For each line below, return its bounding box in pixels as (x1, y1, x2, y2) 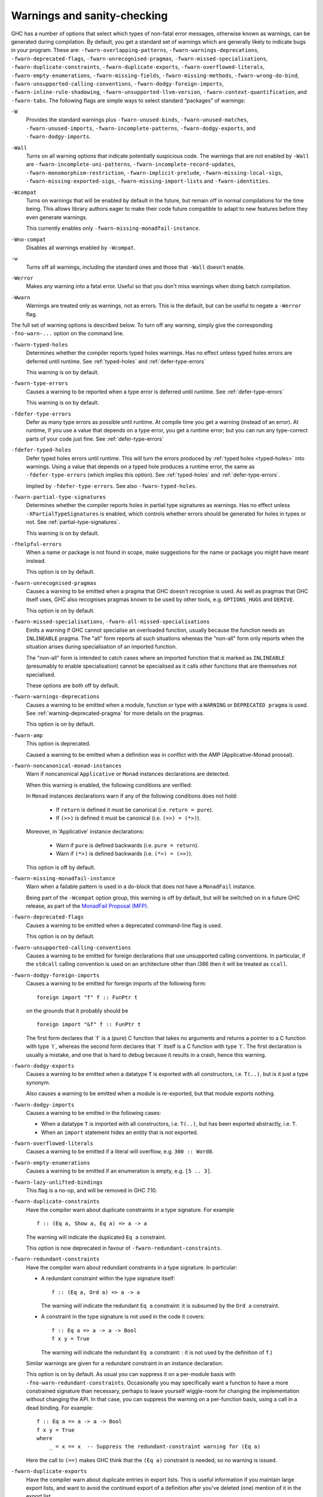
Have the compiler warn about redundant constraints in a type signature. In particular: (26, 1263, 237, 1271)
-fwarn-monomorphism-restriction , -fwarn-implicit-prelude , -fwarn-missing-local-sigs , (26, 169, 283, 176)
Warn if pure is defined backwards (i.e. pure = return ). (56, 841, 199, 848)
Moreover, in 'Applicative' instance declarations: (26, 828, 145, 835)
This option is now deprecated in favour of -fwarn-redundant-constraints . (26, 1244, 222, 1251)
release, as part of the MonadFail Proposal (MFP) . (26, 902, 149, 910)
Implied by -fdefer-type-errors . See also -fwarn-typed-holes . (26, 482, 197, 489)
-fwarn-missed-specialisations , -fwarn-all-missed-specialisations (11, 618, 210, 625)
